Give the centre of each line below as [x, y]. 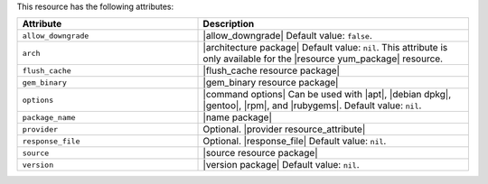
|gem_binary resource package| [271, 83]
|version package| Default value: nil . [282, 165]
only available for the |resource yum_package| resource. [323, 59]
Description [229, 24]
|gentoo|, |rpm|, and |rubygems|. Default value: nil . [312, 106]
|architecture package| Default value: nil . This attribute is [325, 48]
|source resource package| [260, 153]
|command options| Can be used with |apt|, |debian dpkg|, [327, 95]
